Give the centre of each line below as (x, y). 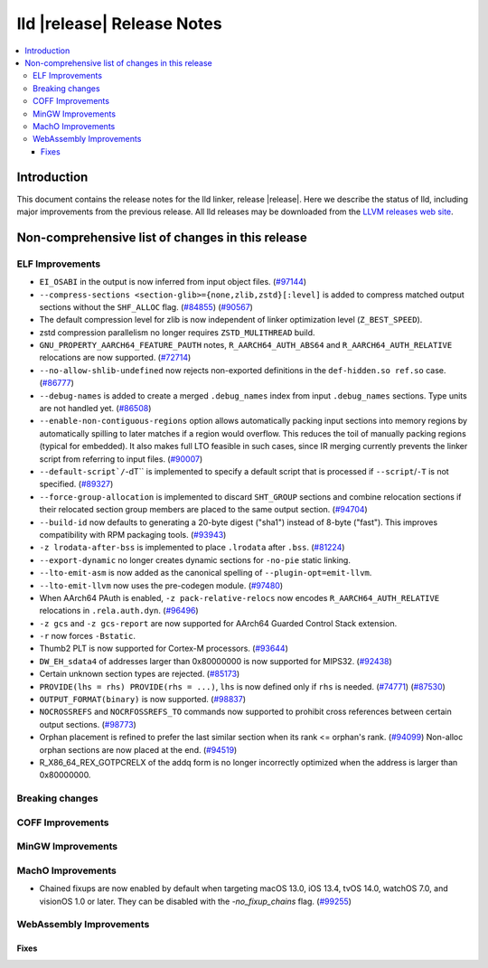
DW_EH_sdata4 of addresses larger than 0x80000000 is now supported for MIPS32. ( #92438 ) (216, 661)
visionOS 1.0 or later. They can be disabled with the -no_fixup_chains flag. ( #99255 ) (196, 901)
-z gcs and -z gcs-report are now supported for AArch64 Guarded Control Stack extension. (218, 623)
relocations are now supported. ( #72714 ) (115, 358)
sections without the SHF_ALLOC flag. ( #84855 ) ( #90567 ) (146, 306)
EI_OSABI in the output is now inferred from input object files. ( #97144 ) (173, 282)
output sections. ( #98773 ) (88, 724)
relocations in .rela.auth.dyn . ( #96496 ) (119, 611)
